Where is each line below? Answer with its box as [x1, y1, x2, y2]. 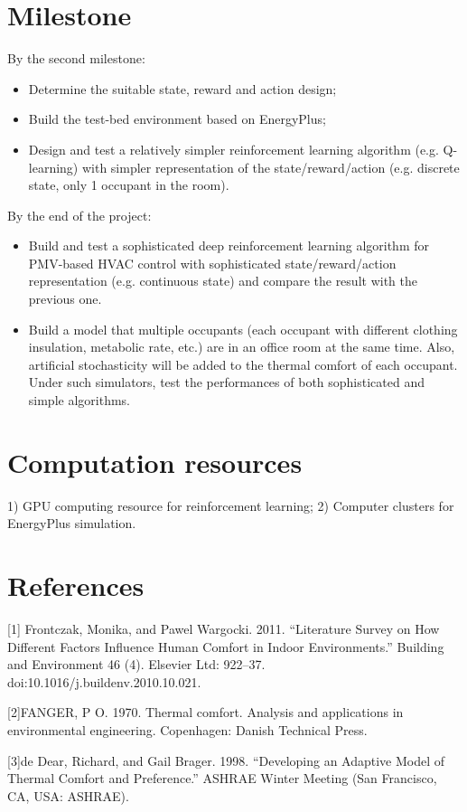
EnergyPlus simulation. [7, 514, 136, 533]
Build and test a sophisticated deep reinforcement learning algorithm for [28, 236, 429, 255]
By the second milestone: [7, 49, 145, 68]
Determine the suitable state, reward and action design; [28, 79, 337, 98]
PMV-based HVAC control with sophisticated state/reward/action [28, 253, 397, 272]
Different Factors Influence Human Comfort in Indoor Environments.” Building [7, 637, 444, 656]
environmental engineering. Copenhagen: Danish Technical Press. [7, 721, 368, 740]
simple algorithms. [28, 391, 130, 410]
